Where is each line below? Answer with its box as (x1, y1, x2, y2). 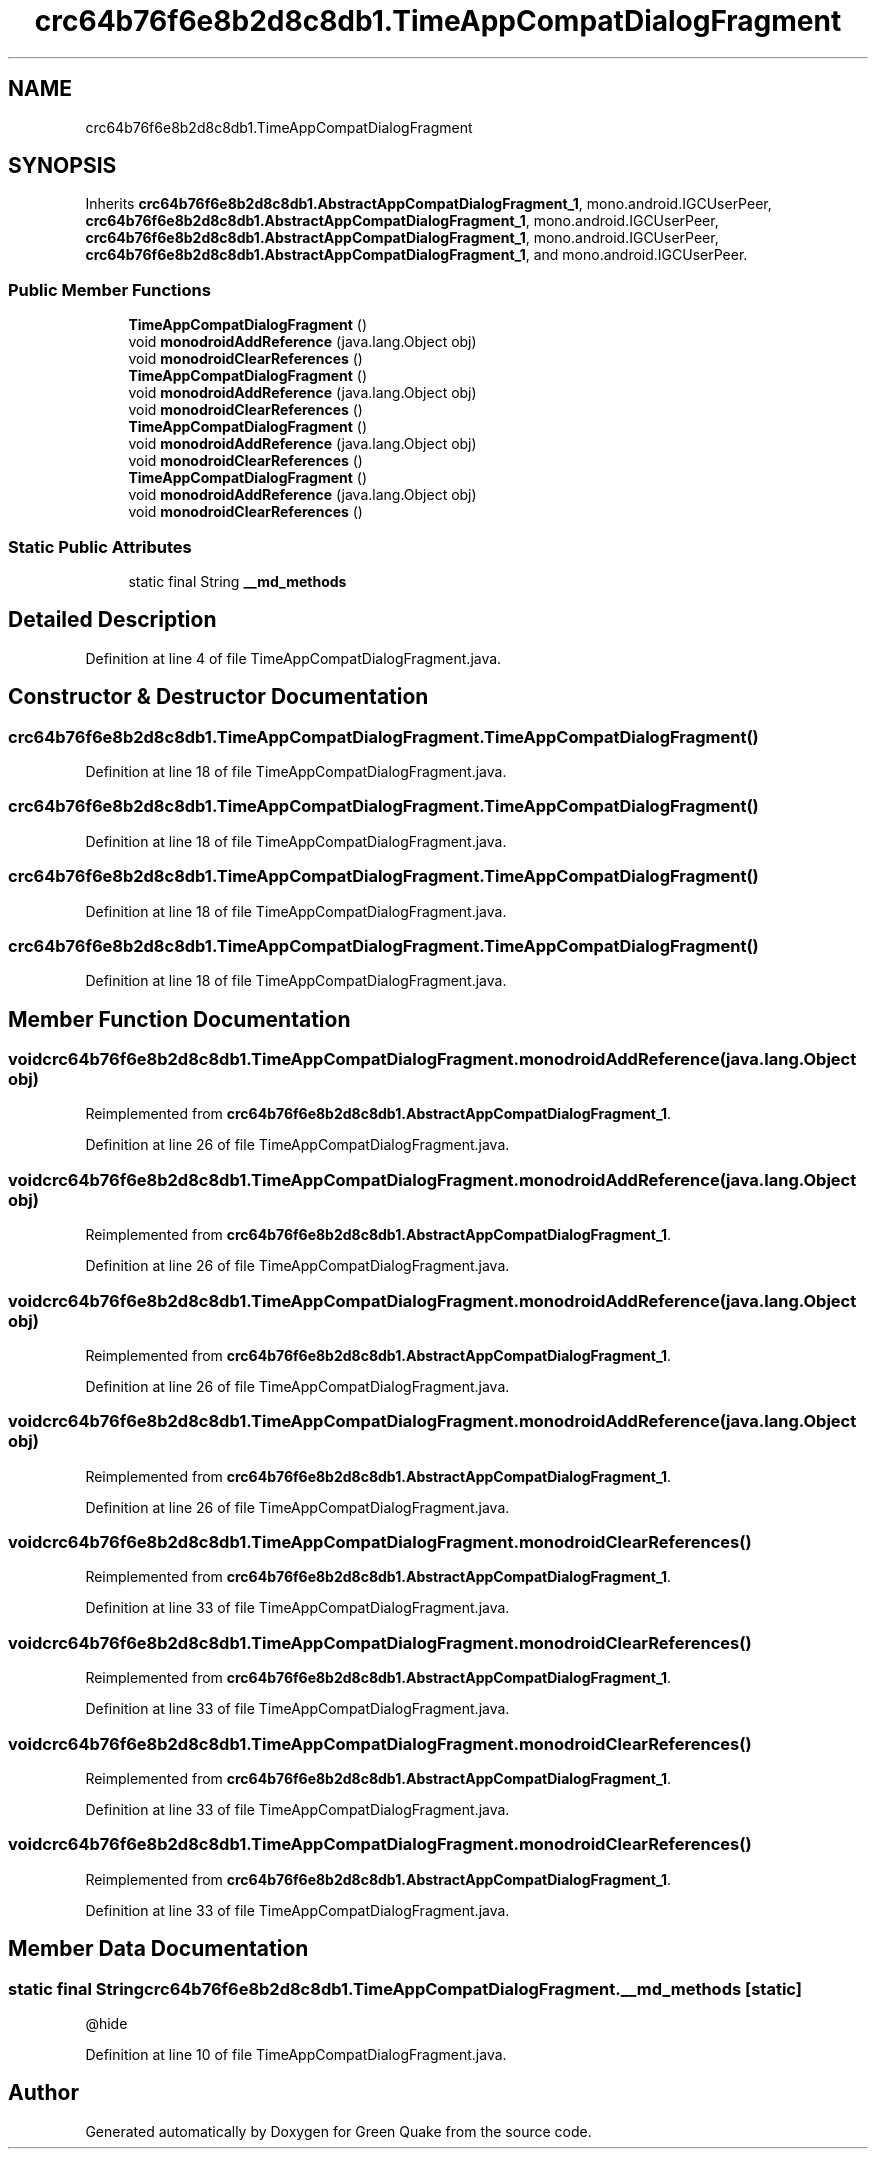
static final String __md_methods (128, 572, 347, 590)
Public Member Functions (8, 279, 211, 300)
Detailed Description (8, 607, 217, 633)
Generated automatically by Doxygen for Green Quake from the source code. (85, 2122, 592, 2140)
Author (8, 2080, 79, 2106)
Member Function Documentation (8, 1006, 351, 1032)
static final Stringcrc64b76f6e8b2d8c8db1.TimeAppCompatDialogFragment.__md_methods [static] (8, 1978, 802, 1999)
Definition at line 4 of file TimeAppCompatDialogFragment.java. (85, 649, 502, 667)
